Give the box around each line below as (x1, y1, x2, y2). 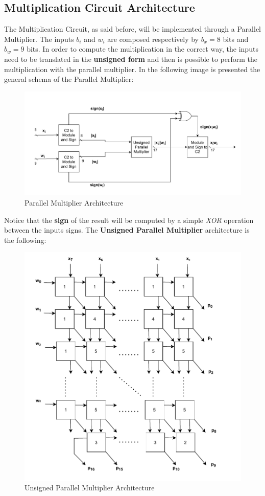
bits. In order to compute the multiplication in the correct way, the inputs (27, 43, 258, 54)
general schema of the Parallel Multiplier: (4, 74, 134, 84)
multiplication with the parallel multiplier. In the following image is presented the (4, 63, 260, 74)
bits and (223, 33, 249, 44)
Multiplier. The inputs (4, 33, 74, 44)
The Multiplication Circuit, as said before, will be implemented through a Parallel (4, 24, 261, 34)
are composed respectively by (107, 33, 199, 44)
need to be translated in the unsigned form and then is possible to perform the (4, 53, 257, 64)
